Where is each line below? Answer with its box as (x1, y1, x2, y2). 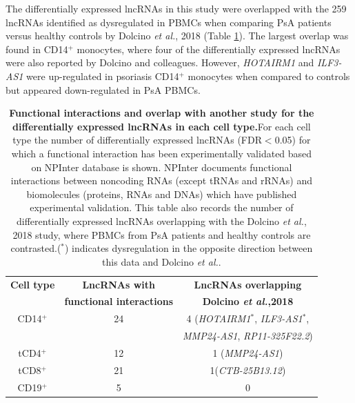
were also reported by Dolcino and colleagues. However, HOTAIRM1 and (6, 55, 314, 70)
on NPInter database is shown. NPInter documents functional (31, 159, 292, 174)
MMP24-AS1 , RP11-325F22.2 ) (183, 328, 313, 343)
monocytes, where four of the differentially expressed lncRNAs (77, 41, 341, 56)
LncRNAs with (82, 277, 156, 291)
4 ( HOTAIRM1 (186, 311, 251, 326)
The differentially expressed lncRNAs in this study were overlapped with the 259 (6, 1, 347, 15)
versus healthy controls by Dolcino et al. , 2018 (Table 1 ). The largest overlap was (6, 28, 349, 43)
